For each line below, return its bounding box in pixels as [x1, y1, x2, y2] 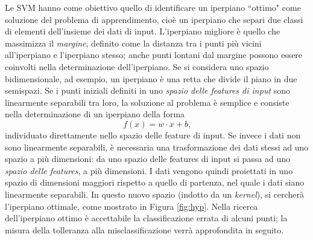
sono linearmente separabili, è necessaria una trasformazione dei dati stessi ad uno [5, 140, 309, 153]
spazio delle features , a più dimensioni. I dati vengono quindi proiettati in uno [5, 164, 293, 177]
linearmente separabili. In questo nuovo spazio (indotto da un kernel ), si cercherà [5, 187, 305, 200]
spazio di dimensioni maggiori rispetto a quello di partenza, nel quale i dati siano [5, 176, 305, 189]
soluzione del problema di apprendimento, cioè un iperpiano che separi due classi [5, 13, 303, 25]
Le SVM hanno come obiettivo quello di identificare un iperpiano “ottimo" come [5, 1, 301, 13]
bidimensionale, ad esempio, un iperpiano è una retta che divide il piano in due [5, 72, 297, 85]
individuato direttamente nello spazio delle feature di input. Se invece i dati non [5, 128, 301, 141]
